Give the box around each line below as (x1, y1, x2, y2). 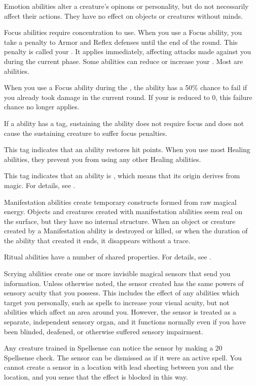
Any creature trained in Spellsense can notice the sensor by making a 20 (4, 343, 222, 353)
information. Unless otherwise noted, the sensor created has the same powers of (4, 278, 244, 288)
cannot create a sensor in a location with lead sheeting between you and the (4, 362, 234, 372)
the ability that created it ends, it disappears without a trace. (4, 235, 190, 245)
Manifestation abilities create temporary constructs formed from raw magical (4, 196, 237, 207)
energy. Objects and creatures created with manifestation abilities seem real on (4, 206, 243, 217)
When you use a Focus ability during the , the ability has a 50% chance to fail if (4, 82, 247, 93)
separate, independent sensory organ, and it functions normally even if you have (4, 317, 246, 327)
